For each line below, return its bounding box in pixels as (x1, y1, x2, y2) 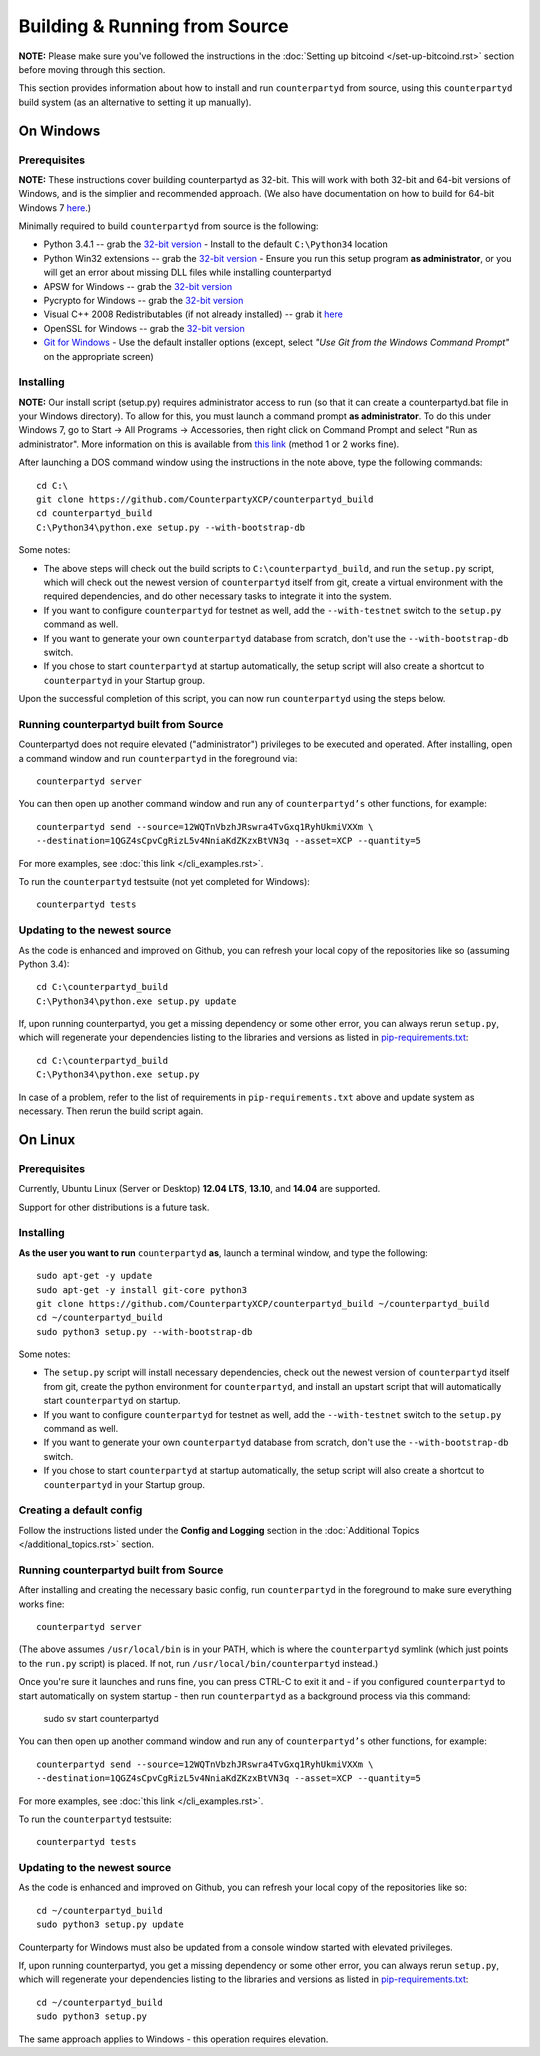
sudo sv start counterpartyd (43, 1713, 159, 1724)
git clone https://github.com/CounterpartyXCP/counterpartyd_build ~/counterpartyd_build (36, 1298, 490, 1309)
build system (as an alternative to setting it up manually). (18, 96, 252, 108)
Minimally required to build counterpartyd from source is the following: (18, 220, 319, 232)
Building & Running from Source (18, 15, 289, 37)
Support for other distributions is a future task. (18, 1201, 210, 1213)
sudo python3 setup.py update (36, 1919, 185, 1930)
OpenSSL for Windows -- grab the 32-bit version (43, 322, 245, 334)
